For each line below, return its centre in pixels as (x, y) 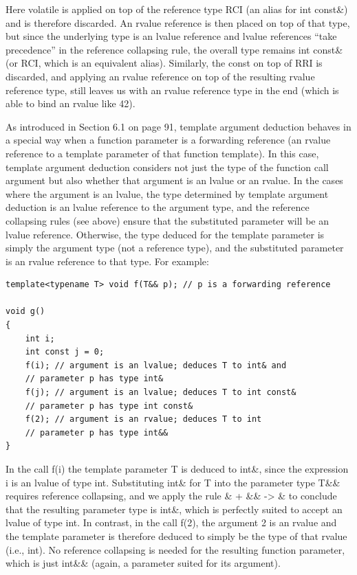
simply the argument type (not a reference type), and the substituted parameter (175, 248)
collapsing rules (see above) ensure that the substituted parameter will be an (167, 220)
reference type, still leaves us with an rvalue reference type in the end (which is (172, 90)
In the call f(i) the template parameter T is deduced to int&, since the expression (177, 469)
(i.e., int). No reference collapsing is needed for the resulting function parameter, (175, 549)
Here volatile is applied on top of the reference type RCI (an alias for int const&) (177, 9)
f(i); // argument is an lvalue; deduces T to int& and (156, 365)
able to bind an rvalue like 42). (71, 103)
